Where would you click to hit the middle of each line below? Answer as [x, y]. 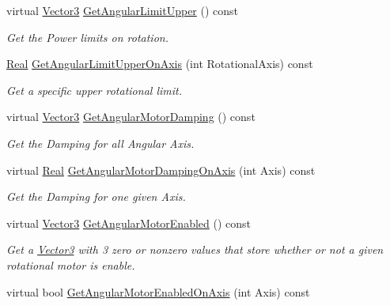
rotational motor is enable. [71, 264]
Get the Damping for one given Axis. [96, 196]
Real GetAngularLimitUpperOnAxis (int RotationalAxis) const [160, 64]
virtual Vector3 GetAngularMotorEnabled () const [129, 223]
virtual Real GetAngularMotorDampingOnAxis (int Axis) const [161, 170]
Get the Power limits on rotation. [87, 37]
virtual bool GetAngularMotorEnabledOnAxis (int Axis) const [158, 291]
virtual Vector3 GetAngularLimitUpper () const [123, 10]
